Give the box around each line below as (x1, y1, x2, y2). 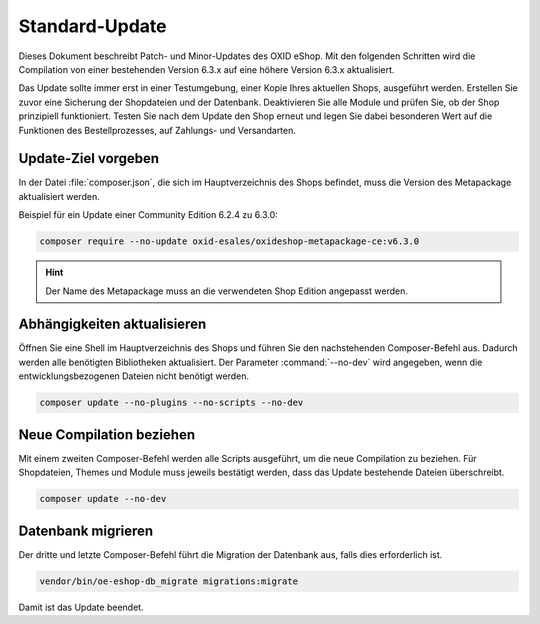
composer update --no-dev (39, 493, 167, 505)
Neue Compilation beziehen (18, 426, 195, 443)
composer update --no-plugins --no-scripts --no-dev (39, 397, 304, 409)
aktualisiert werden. (18, 190, 100, 202)
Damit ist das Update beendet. (18, 601, 144, 613)
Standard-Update (18, 15, 167, 37)
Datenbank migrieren (18, 522, 154, 539)
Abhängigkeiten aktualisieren (18, 316, 207, 333)
